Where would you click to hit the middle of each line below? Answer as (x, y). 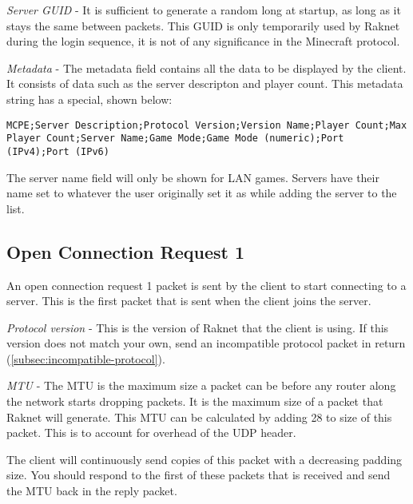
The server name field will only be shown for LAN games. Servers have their (193, 177)
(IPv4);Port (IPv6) (58, 151)
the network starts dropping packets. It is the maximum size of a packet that (195, 401)
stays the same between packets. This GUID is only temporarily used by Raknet (203, 25)
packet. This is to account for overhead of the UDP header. (151, 433)
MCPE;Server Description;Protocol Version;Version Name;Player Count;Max (207, 125)
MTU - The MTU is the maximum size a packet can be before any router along (201, 385)
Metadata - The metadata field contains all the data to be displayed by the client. (206, 67)
